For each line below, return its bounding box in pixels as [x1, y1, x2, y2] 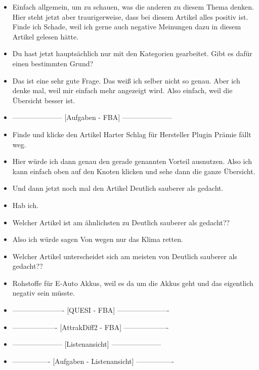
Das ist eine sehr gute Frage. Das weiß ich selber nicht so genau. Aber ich [12, 75, 240, 86]
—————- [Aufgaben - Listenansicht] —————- [12, 355, 175, 366]
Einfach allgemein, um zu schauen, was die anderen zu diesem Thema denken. [12, 2, 254, 12]
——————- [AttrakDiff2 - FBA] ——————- [12, 321, 169, 332]
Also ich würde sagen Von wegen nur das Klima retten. [12, 234, 183, 244]
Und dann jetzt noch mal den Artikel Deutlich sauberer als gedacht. [12, 183, 224, 193]
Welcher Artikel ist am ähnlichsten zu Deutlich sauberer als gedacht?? [12, 217, 230, 227]
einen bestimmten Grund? [12, 58, 94, 68]
